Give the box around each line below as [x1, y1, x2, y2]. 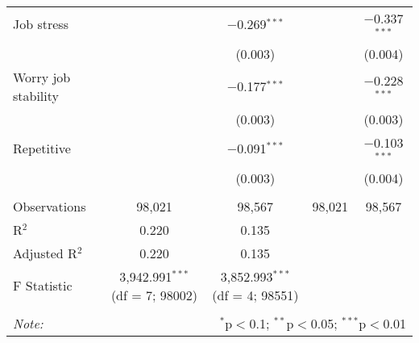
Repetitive [13, 139, 71, 158]
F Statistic [13, 276, 73, 295]
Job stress [13, 15, 68, 34]
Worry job [13, 67, 71, 86]
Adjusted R [13, 243, 77, 262]
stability [13, 86, 59, 105]
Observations [13, 196, 86, 215]
